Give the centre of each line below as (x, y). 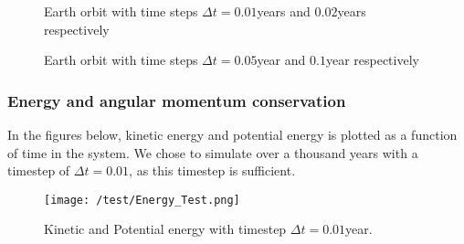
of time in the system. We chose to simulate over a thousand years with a (213, 152)
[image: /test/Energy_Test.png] (142, 200)
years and (284, 11)
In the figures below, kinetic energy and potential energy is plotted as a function (232, 134)
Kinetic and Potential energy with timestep (165, 229)
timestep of (39, 170)
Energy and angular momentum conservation (177, 100)
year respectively (372, 60)
